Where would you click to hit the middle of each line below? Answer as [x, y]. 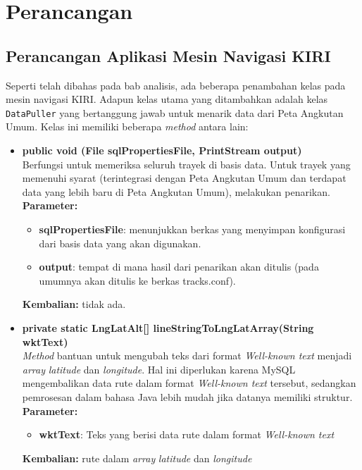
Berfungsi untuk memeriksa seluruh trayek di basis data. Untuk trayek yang [186, 164]
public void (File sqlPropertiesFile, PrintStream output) [162, 150]
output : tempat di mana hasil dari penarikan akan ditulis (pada [179, 267]
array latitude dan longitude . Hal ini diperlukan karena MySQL [159, 369]
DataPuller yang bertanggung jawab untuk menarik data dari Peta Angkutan [175, 112]
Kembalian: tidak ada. [74, 304]
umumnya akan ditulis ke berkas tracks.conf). [137, 280]
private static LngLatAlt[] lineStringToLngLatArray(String [168, 327]
